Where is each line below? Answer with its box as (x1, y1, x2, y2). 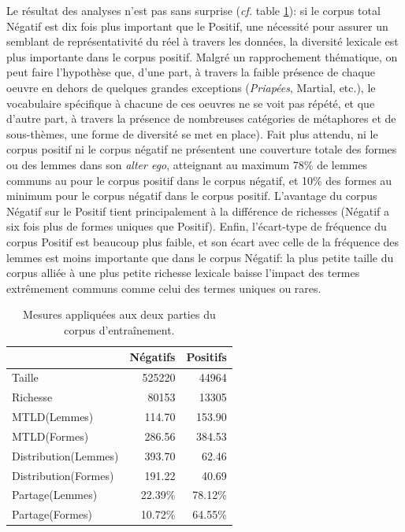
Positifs (186, 349, 227, 365)
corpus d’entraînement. (64, 321, 175, 338)
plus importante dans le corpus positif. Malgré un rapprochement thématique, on (6, 48, 398, 65)
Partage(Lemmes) (12, 486, 98, 503)
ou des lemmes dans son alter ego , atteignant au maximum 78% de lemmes (6, 156, 368, 172)
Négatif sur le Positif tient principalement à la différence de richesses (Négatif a (6, 202, 390, 219)
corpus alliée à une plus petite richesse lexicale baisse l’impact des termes (6, 264, 360, 281)
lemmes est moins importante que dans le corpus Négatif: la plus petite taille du (6, 249, 394, 265)
